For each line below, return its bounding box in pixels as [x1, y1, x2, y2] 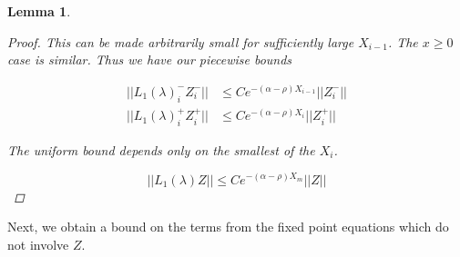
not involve [7, 234, 69, 253]
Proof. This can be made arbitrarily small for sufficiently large [7, 32, 354, 51]
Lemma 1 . [7, 2, 71, 20]
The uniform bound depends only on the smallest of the [7, 140, 315, 159]
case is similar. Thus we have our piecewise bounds [7, 50, 292, 69]
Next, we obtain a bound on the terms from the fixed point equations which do [7, 217, 449, 236]
